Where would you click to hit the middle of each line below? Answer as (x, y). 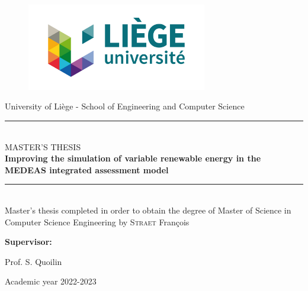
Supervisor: (28, 242)
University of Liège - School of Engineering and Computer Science (125, 106)
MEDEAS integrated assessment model (87, 169)
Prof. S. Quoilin (33, 261)
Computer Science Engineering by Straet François (97, 222)
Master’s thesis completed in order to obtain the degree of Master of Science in (148, 210)
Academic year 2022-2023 (51, 281)
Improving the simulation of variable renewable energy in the (133, 158)
